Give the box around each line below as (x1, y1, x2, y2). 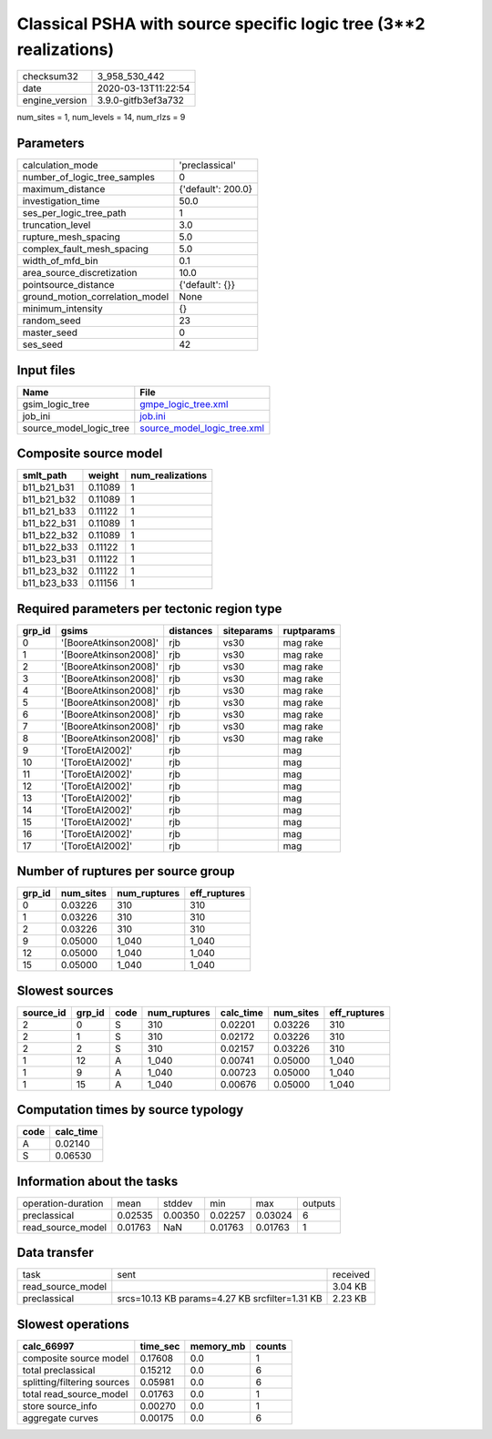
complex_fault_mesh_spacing (22, 242, 149, 255)
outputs (302, 1197, 336, 1209)
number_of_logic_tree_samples (22, 171, 155, 184)
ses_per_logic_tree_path (22, 207, 127, 219)
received (333, 1269, 371, 1281)
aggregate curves (22, 1412, 99, 1424)
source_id (22, 1006, 67, 1019)
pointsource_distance (22, 279, 115, 291)
